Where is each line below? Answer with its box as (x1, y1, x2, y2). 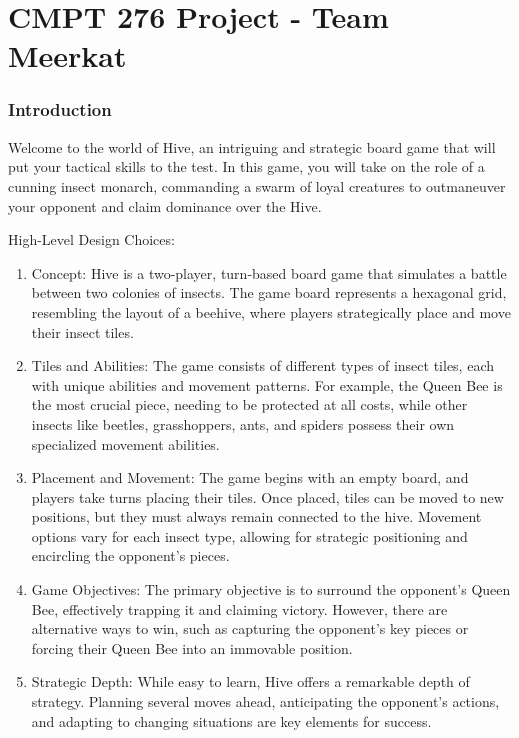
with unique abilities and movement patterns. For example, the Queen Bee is (31, 374, 503, 395)
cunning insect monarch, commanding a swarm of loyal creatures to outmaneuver (8, 175, 506, 196)
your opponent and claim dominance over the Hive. (8, 195, 322, 216)
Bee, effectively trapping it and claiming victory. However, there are (31, 598, 448, 619)
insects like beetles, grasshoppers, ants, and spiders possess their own (31, 413, 455, 434)
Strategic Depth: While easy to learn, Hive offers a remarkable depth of (31, 671, 470, 692)
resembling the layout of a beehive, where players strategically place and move (31, 301, 511, 322)
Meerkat (8, 35, 127, 76)
